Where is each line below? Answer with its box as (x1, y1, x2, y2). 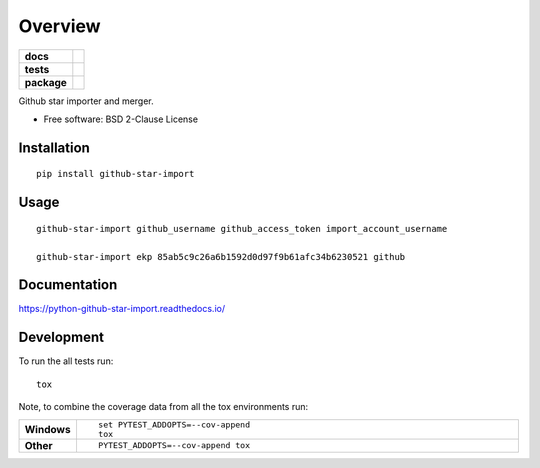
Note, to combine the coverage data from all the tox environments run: (18, 401, 309, 413)
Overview (18, 15, 101, 37)
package (24, 75, 67, 89)
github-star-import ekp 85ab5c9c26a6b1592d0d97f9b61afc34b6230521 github (36, 251, 406, 262)
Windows (24, 422, 71, 436)
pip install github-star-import (36, 168, 195, 180)
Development (18, 329, 105, 346)
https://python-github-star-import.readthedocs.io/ (18, 303, 225, 315)
